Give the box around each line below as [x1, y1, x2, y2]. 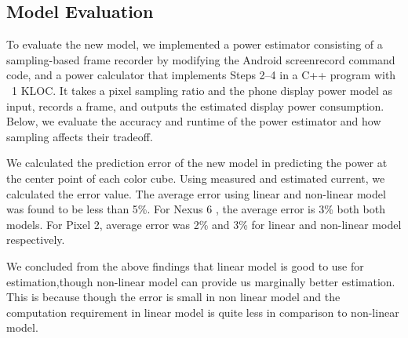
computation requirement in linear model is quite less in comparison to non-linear [6, 303, 399, 320]
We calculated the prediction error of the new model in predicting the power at [6, 154, 388, 171]
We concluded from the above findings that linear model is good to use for [6, 257, 364, 274]
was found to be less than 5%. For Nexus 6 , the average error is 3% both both [6, 201, 385, 217]
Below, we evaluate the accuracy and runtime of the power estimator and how [6, 113, 381, 129]
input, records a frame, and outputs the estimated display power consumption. [6, 97, 384, 114]
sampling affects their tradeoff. [6, 128, 153, 144]
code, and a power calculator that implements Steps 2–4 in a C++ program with [6, 67, 396, 83]
